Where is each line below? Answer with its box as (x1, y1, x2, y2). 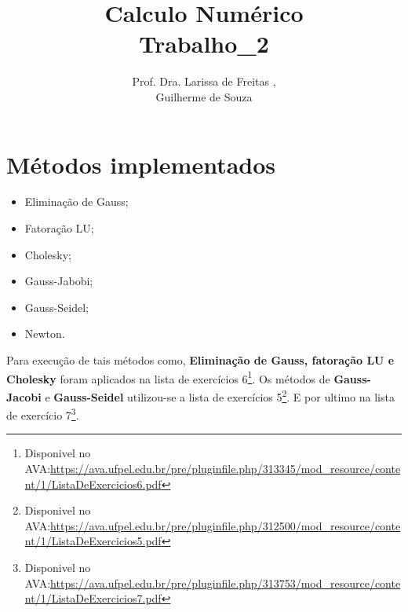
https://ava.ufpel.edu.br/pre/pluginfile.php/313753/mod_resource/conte (50, 574, 401, 591)
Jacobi (6, 388, 42, 405)
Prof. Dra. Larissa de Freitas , (132, 73, 276, 90)
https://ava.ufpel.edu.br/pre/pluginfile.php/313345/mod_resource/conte (50, 460, 401, 476)
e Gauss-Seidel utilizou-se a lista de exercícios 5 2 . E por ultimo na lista (45, 386, 395, 405)
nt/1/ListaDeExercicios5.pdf (24, 533, 162, 549)
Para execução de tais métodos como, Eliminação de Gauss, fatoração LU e (6, 352, 395, 368)
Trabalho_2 (139, 27, 269, 60)
